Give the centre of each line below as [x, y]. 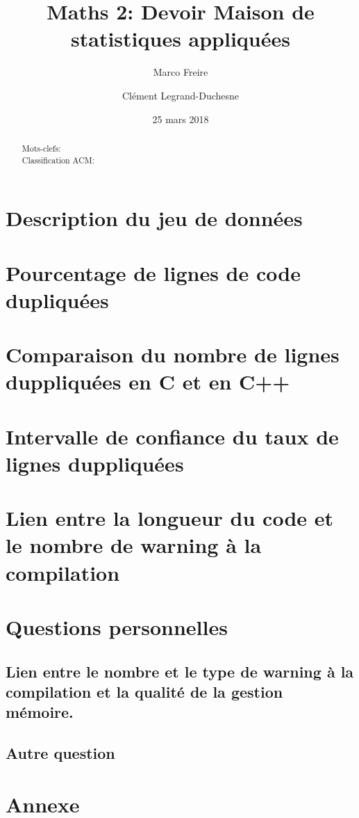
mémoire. [40, 712]
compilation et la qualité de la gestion [144, 691]
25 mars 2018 [181, 119]
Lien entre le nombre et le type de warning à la [180, 671]
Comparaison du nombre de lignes [173, 354]
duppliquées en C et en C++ [148, 382]
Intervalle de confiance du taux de [172, 436]
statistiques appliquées [181, 39]
